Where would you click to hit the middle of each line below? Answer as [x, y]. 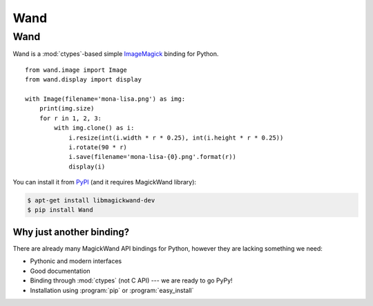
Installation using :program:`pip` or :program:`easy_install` [112, 290]
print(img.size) [67, 108]
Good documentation [60, 271]
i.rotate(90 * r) [98, 147]
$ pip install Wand [60, 210]
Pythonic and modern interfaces [76, 261]
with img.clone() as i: [94, 128]
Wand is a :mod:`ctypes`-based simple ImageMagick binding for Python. [116, 54]
